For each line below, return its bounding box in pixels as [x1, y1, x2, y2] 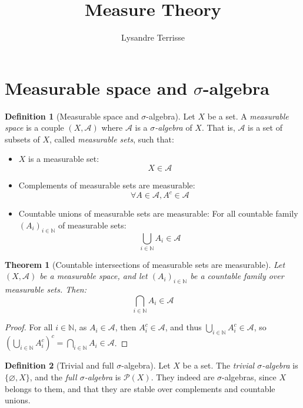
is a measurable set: [28, 152, 99, 165]
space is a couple [5, 121, 64, 134]
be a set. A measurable [207, 110, 289, 122]
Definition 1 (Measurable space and [5, 110, 139, 122]
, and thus [165, 321, 202, 333]
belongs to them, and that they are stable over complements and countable [5, 382, 275, 394]
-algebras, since [222, 371, 277, 383]
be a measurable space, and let [39, 270, 148, 282]
